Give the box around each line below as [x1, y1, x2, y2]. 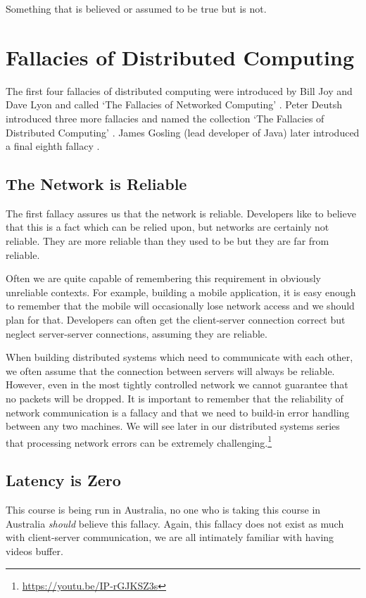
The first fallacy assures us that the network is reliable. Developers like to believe [6, 205, 356, 220]
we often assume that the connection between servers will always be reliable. [6, 363, 335, 378]
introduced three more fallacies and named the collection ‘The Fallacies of [6, 110, 324, 125]
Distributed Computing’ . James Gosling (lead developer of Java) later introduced [6, 125, 360, 139]
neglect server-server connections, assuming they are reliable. [6, 326, 267, 341]
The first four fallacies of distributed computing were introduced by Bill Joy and [6, 83, 353, 98]
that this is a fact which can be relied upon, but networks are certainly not [6, 220, 329, 234]
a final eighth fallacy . [6, 139, 100, 153]
